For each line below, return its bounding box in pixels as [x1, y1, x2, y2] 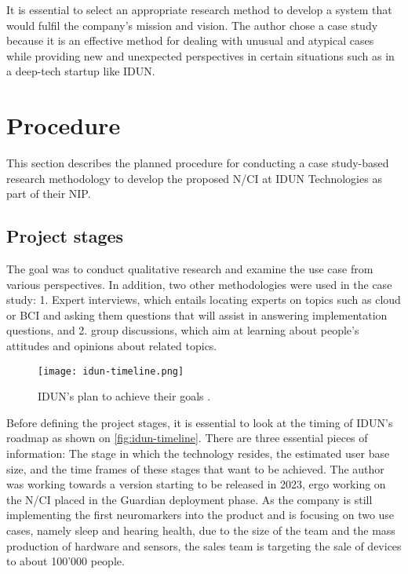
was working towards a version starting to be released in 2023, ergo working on [6, 476, 386, 492]
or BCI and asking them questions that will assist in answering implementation [6, 306, 388, 323]
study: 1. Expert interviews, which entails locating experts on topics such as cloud [6, 291, 401, 308]
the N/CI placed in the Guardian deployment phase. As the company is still [6, 491, 373, 507]
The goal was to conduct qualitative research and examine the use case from [6, 261, 373, 277]
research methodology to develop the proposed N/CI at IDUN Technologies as [6, 170, 382, 186]
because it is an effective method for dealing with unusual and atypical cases [6, 32, 374, 49]
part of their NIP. [6, 185, 91, 202]
